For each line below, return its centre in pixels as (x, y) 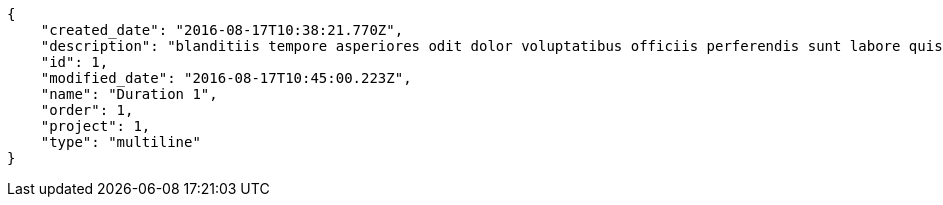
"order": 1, (87, 110)
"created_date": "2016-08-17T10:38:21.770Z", (222, 30)
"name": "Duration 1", (129, 94)
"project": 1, (95, 126)
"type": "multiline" (120, 142)
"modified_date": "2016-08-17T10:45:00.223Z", (226, 78)
